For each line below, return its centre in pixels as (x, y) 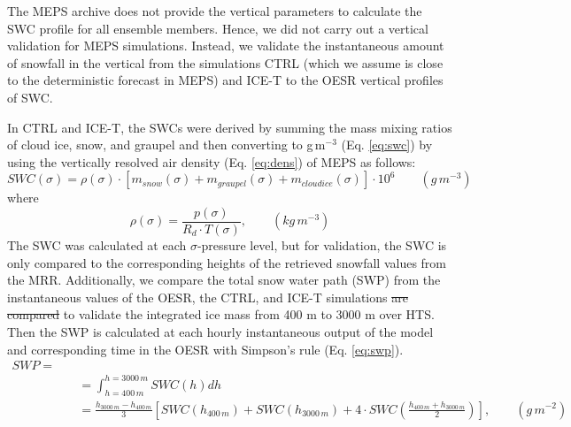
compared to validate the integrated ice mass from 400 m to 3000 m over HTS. (221, 314)
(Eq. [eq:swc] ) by (387, 145)
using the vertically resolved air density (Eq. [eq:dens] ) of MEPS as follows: (212, 161)
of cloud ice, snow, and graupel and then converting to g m (166, 145)
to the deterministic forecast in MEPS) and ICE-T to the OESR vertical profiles (225, 80)
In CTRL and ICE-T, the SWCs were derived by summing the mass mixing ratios (230, 127)
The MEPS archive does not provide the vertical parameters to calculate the (215, 11)
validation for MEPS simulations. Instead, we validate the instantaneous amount (226, 46)
